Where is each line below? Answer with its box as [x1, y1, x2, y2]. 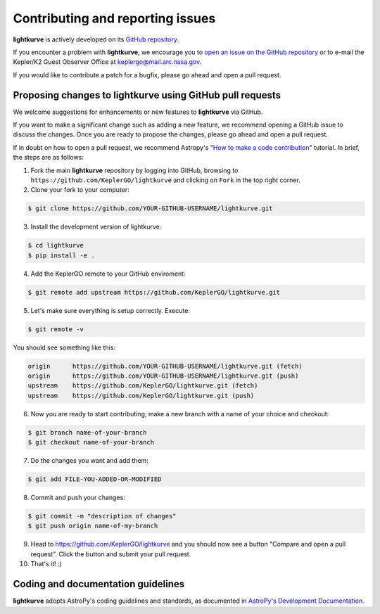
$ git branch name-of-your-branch [27, 428, 147, 436]
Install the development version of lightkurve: [30, 222, 162, 231]
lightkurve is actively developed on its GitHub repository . [13, 35, 179, 44]
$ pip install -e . [27, 251, 95, 260]
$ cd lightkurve [27, 241, 84, 250]
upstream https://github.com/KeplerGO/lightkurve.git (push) [27, 391, 255, 399]
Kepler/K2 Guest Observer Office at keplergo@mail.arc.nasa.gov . [13, 58, 202, 66]
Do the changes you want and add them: [30, 456, 149, 465]
